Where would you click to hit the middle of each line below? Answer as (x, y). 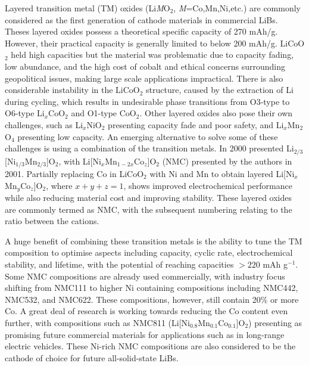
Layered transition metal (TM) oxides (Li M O (88, 8)
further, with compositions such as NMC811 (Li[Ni (97, 323)
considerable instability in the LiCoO (72, 90)
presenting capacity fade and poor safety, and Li (196, 124)
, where (59, 185)
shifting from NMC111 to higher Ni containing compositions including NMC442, (152, 288)
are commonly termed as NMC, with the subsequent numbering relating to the (149, 209)
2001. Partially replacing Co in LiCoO (74, 174)
